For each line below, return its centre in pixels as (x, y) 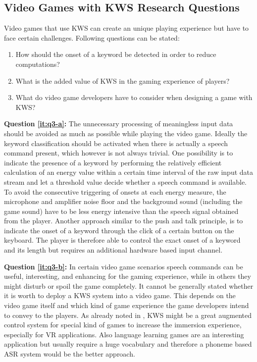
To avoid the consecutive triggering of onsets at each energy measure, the (115, 191)
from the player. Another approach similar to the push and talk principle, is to (124, 221)
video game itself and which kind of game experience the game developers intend (127, 305)
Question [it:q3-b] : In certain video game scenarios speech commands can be (124, 266)
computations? (38, 64)
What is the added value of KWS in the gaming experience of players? (123, 80)
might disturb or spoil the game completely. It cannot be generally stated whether (129, 285)
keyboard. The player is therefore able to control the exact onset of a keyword (122, 240)
